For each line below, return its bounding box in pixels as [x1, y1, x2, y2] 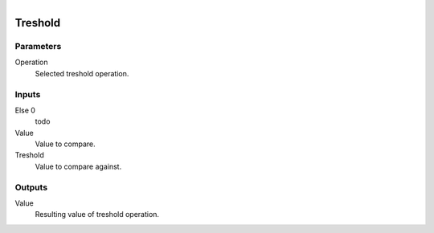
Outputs [14, 182, 48, 193]
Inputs [14, 88, 41, 100]
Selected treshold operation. [35, 68, 129, 78]
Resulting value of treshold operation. [35, 210, 160, 219]
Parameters [14, 40, 62, 51]
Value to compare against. [35, 161, 122, 171]
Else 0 [14, 105, 36, 115]
